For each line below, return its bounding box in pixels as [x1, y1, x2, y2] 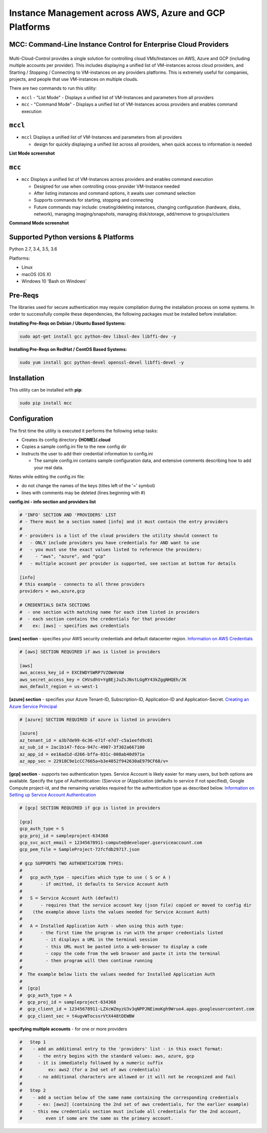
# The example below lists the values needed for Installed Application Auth [19, 971, 215, 977]
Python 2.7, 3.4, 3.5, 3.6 [9, 246, 57, 252]
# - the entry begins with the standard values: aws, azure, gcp [19, 1053, 195, 1059]
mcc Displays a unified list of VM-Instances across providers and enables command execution [21, 176, 214, 182]
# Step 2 [19, 1088, 46, 1093]
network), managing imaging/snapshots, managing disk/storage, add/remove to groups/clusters [34, 211, 230, 217]
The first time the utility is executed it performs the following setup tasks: [9, 428, 158, 434]
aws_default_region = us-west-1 [19, 684, 98, 689]
